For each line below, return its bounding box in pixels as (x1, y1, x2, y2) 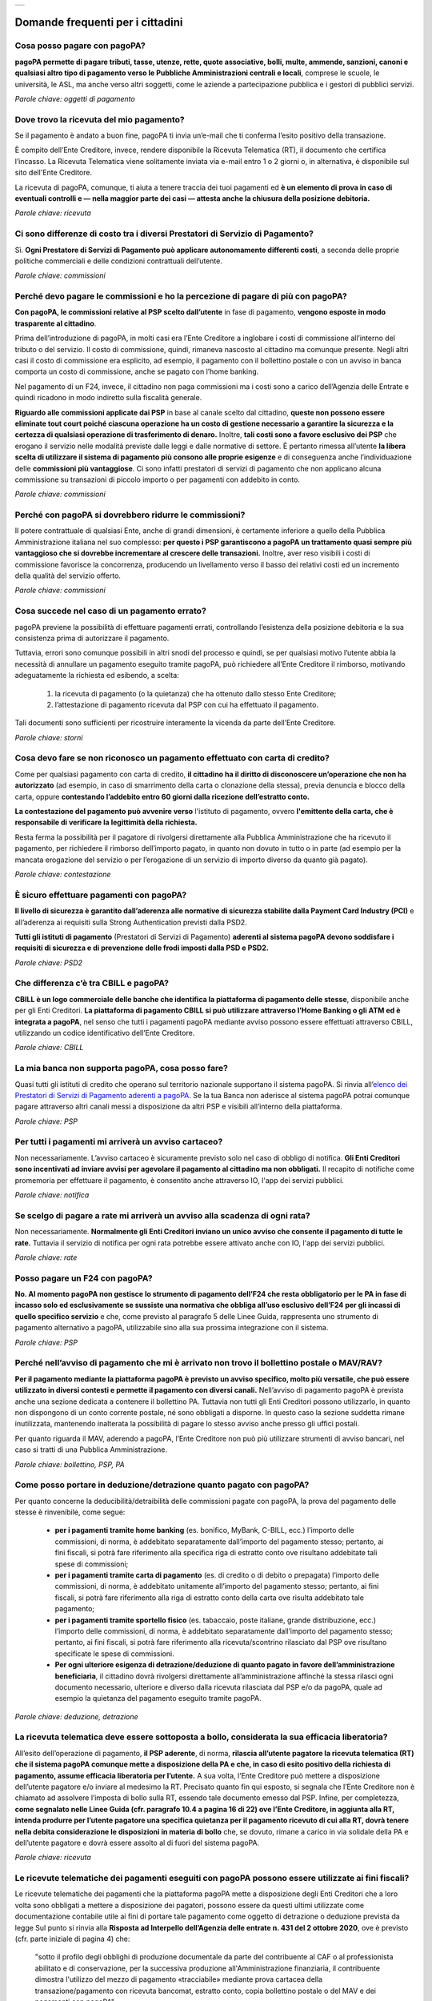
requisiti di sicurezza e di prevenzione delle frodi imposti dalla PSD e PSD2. (14, 943, 270, 952)
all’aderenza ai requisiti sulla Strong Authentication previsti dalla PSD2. (14, 917, 247, 927)
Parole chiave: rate (14, 1253, 78, 1262)
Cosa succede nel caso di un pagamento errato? (14, 605, 207, 616)
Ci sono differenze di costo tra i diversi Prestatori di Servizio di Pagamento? (14, 228, 314, 239)
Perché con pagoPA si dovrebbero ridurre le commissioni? (14, 509, 246, 520)
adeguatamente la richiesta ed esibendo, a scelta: (14, 671, 179, 680)
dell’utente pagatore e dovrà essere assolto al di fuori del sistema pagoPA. (14, 1838, 260, 1847)
